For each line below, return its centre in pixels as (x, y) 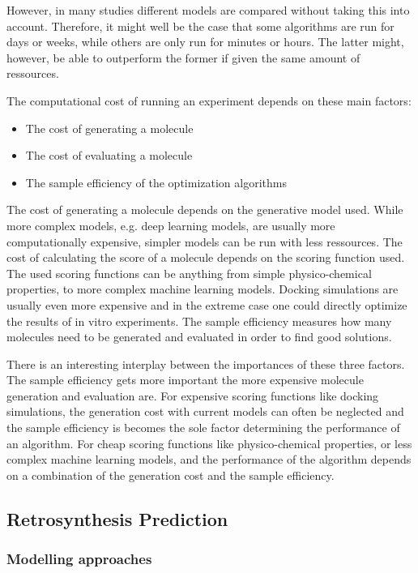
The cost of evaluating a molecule (109, 155)
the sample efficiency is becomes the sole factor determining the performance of (203, 428)
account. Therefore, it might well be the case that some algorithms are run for (200, 26)
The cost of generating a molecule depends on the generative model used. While (205, 210)
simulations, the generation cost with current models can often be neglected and (205, 411)
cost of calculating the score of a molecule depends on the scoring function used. (206, 257)
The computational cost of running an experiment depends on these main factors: (209, 100)
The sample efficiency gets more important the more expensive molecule (185, 380)
